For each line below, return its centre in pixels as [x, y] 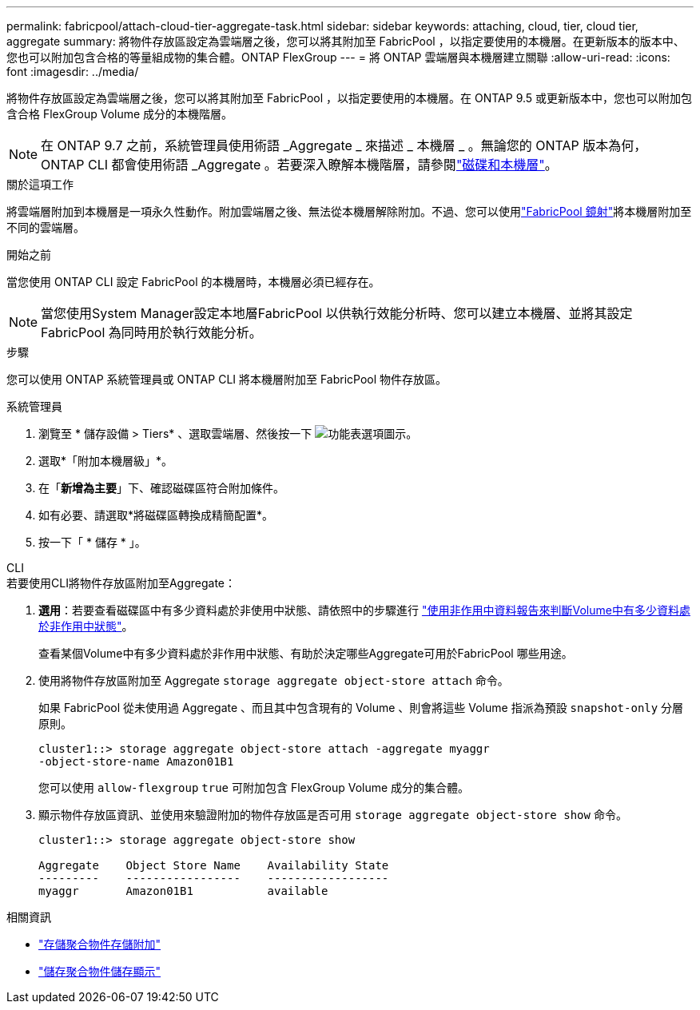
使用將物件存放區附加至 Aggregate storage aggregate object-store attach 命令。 [274, 680]
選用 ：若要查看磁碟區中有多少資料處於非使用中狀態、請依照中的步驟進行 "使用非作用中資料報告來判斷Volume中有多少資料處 [364, 610]
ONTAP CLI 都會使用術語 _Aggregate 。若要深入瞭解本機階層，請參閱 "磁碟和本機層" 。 [299, 165]
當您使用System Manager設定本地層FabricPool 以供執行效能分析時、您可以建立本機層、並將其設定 [337, 313]
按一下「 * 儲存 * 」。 [92, 542]
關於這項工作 [40, 184]
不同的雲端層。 [46, 227]
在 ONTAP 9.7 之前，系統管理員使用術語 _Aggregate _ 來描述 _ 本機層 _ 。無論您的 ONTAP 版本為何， [344, 145]
